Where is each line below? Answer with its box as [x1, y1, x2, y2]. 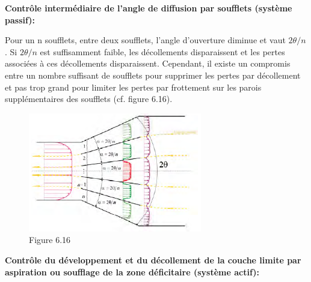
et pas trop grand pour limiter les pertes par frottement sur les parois [5, 80, 262, 93]
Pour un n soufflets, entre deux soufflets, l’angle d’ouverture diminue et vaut [5, 34, 286, 46]
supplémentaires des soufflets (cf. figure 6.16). [5, 92, 173, 105]
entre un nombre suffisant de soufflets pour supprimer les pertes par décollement [5, 68, 301, 81]
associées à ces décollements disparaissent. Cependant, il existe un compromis [5, 57, 291, 70]
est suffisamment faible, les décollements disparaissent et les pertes [40, 45, 285, 58]
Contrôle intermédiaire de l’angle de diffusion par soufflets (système [5, 2, 292, 14]
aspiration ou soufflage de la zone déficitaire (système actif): [5, 265, 259, 278]
